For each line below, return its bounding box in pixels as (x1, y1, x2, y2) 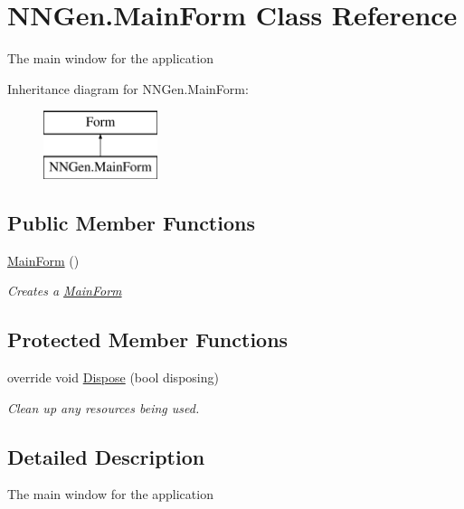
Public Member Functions (7, 208, 255, 236)
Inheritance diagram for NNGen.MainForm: (7, 79, 249, 98)
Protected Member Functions (7, 325, 289, 353)
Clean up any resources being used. (7, 398, 200, 417)
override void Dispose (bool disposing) (7, 368, 219, 387)
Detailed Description (7, 442, 205, 470)
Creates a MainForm (7, 281, 122, 300)
